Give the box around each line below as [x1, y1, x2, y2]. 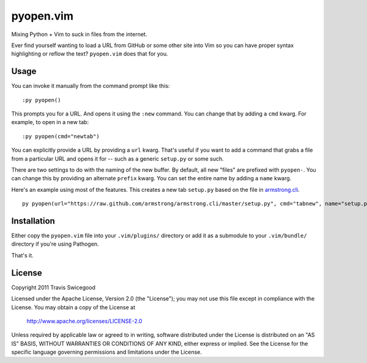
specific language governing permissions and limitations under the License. [11, 348, 202, 356]
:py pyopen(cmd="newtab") [22, 133, 100, 140]
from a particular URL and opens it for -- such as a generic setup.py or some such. [11, 155, 224, 162]
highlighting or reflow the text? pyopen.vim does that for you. [11, 50, 168, 57]
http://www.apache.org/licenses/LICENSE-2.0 [26, 317, 143, 324]
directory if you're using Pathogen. [11, 240, 99, 248]
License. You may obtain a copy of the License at [11, 303, 136, 311]
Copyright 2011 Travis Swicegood [11, 284, 96, 291]
